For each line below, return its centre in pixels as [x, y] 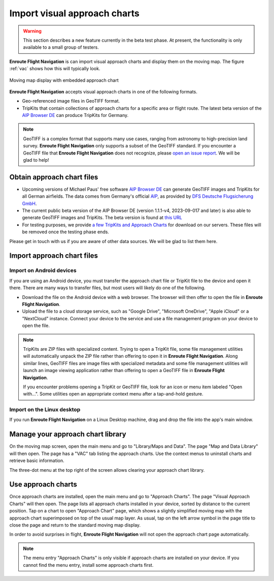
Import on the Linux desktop [45, 410]
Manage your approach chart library [68, 434]
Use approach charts [43, 485]
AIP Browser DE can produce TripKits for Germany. [75, 115]
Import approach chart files [54, 256]
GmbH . [29, 203]
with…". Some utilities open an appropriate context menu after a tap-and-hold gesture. [113, 394]
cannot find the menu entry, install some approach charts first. [88, 565]
